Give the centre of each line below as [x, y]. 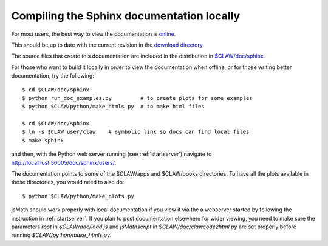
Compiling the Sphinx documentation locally [126, 16]
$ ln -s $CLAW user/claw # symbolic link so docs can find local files [136, 132]
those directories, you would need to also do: [68, 182]
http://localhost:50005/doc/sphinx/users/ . [64, 162]
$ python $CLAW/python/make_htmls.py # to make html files [113, 107]
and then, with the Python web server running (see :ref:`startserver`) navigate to [111, 154]
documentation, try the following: [53, 76]
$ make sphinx [43, 140]
